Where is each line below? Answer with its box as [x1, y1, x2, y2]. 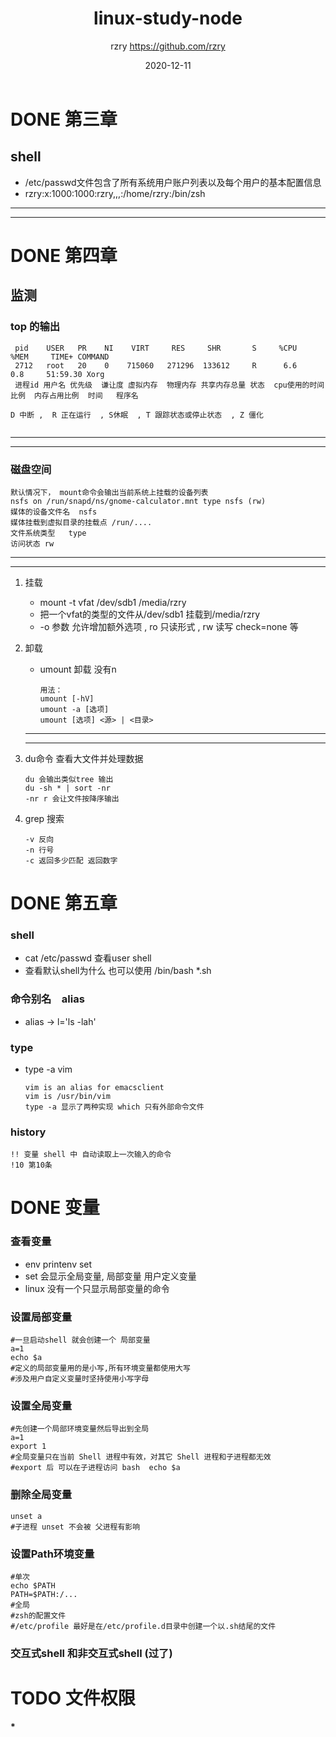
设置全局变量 [10, 1399, 73, 1412]
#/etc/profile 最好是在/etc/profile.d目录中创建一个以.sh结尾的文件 [10, 1621, 277, 1631]
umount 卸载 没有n [39, 663, 117, 675]
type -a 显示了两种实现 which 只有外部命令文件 [24, 1102, 205, 1112]
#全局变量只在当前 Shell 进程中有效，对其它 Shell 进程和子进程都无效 [10, 1452, 272, 1462]
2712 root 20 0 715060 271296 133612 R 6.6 [14, 360, 298, 371]
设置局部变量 [10, 1310, 73, 1324]
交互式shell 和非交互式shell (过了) [10, 1646, 173, 1660]
